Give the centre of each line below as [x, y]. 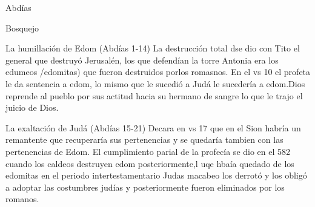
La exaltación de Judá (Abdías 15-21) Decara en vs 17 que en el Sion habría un [153, 127]
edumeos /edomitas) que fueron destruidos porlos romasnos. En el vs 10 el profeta [158, 72]
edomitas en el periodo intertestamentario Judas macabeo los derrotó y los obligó [156, 175]
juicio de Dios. [32, 107]
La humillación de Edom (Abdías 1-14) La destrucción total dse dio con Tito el [153, 48]
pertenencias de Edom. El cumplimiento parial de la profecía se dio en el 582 [148, 151]
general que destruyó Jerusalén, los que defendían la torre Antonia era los [142, 60]
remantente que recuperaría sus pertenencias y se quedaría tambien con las [144, 140]
